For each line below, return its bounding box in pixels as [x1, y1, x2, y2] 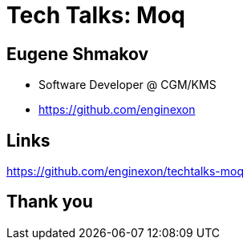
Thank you [6, 192, 93, 212]
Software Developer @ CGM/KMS [38, 78, 217, 92]
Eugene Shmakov [6, 43, 149, 64]
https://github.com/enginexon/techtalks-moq [6, 164, 245, 179]
